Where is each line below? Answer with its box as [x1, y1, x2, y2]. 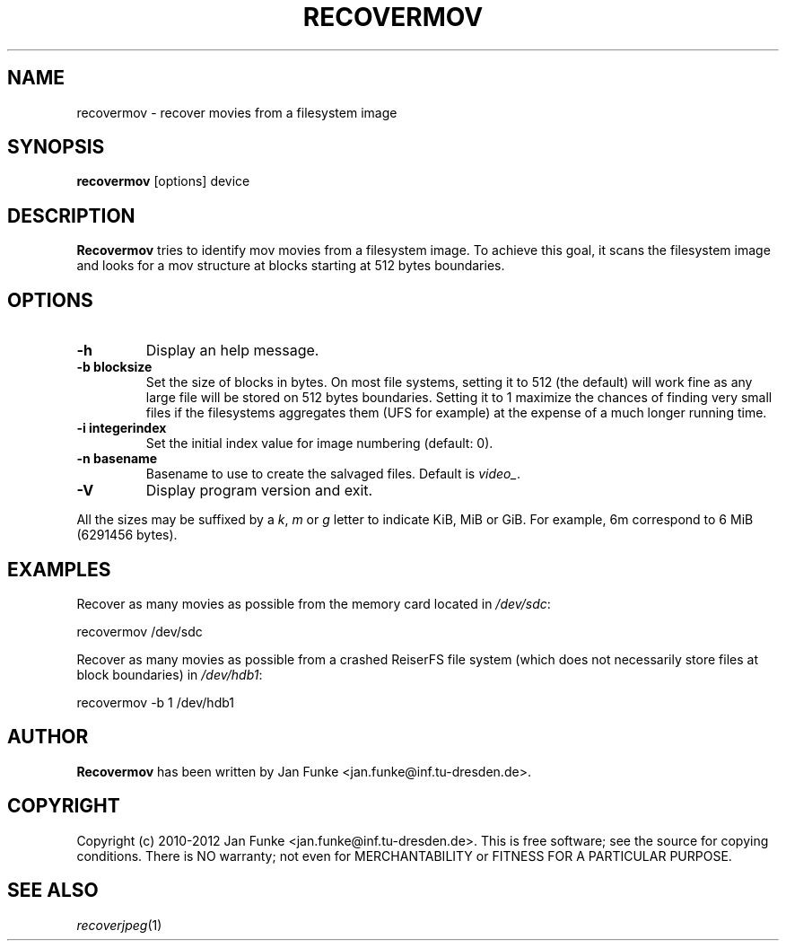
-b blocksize [76, 359, 153, 375]
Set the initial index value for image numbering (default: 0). [145, 435, 493, 452]
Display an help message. [145, 341, 319, 360]
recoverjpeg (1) [76, 917, 162, 933]
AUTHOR [7, 725, 89, 749]
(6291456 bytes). [76, 527, 178, 543]
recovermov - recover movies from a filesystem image [76, 104, 397, 120]
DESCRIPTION [7, 204, 135, 227]
